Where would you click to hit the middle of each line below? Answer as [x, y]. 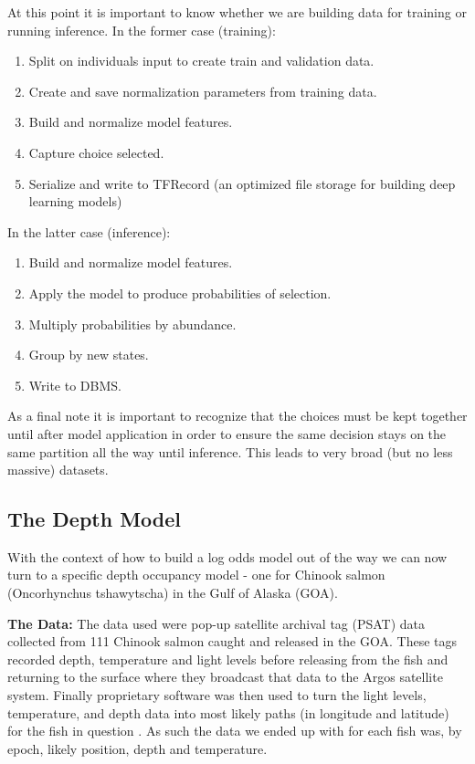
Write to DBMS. [75, 385]
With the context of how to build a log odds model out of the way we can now [227, 556]
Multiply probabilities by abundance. [132, 324]
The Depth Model [95, 519]
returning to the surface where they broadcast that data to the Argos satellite [225, 677]
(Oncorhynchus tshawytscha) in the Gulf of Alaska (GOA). [173, 593]
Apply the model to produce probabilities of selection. [180, 293]
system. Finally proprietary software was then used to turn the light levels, [217, 695]
